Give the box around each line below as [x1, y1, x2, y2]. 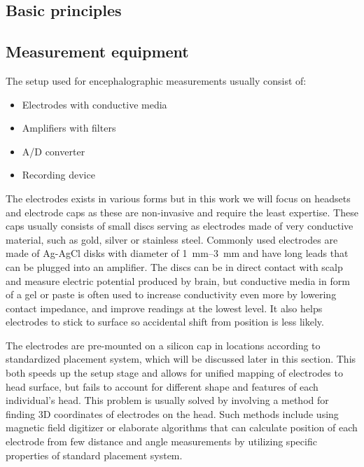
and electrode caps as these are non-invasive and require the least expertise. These [6, 204, 358, 219]
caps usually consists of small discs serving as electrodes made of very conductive [6, 218, 353, 233]
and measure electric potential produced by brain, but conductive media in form [6, 273, 350, 288]
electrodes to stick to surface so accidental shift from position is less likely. [6, 314, 324, 329]
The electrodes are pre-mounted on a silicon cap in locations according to [6, 337, 321, 352]
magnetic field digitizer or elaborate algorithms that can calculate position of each [6, 420, 358, 435]
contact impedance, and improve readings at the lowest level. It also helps [6, 300, 323, 315]
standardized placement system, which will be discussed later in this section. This [6, 351, 356, 366]
